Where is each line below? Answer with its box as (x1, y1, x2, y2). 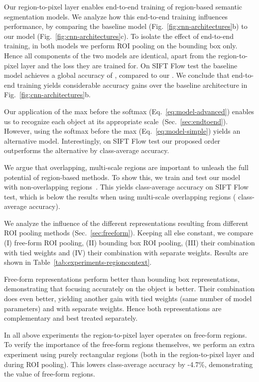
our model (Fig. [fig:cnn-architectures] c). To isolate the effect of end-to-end (4, 30, 234, 41)
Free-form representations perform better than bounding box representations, (4, 273, 240, 284)
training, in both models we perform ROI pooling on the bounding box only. (4, 40, 238, 51)
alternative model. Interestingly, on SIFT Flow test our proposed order (4, 135, 221, 146)
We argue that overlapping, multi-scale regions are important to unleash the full (4, 162, 249, 172)
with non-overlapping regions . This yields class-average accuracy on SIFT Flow (4, 182, 249, 192)
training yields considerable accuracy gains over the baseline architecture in (17, 79, 248, 90)
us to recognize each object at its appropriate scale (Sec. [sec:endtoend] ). (4, 116, 228, 126)
